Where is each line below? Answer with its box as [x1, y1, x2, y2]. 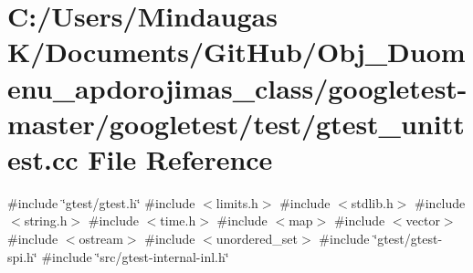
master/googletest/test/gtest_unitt [7, 104, 465, 142]
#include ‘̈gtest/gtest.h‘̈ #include [7, 193, 195, 212]
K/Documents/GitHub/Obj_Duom [7, 33, 466, 70]
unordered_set [215, 229, 299, 248]
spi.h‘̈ [7, 247, 37, 266]
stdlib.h [351, 193, 394, 212]
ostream [79, 229, 123, 248]
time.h [160, 211, 196, 230]
